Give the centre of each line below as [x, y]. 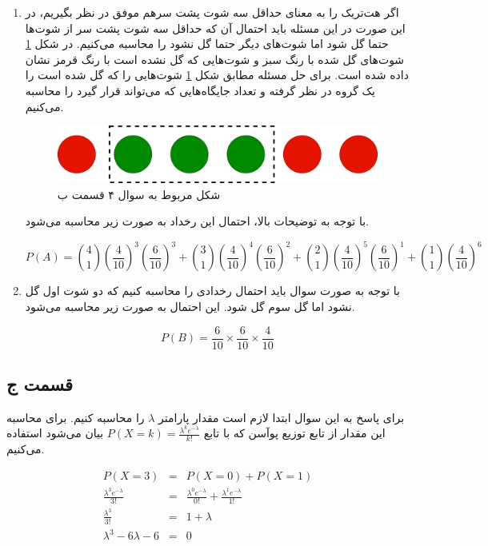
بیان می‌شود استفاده [55, 433]
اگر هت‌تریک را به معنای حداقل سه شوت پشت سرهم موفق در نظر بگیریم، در [212, 12]
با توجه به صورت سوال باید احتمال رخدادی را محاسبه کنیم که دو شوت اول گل [212, 291]
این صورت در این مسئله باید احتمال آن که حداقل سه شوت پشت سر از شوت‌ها [215, 28]
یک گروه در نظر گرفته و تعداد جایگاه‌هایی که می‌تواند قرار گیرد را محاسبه [200, 90]
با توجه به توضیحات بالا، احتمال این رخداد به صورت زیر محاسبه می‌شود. [197, 221]
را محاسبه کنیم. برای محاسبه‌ [76, 417]
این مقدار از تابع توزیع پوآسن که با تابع [294, 433]
